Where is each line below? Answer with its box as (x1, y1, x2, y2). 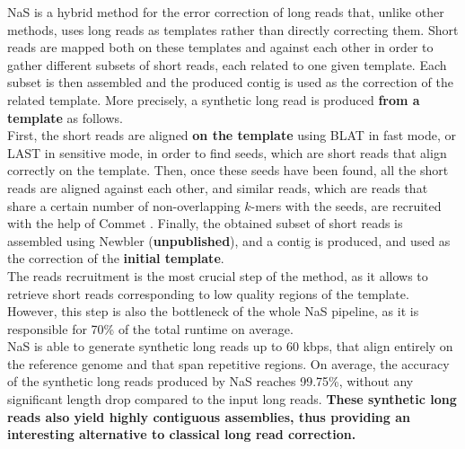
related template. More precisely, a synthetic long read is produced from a (7, 90, 420, 109)
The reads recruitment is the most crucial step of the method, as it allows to (7, 266, 428, 285)
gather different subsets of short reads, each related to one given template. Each (7, 55, 447, 74)
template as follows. (7, 108, 123, 127)
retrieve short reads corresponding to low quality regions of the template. (7, 284, 409, 303)
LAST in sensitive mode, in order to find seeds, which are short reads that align (7, 143, 447, 162)
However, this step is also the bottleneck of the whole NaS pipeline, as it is (7, 302, 419, 321)
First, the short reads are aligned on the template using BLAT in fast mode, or (7, 126, 456, 145)
